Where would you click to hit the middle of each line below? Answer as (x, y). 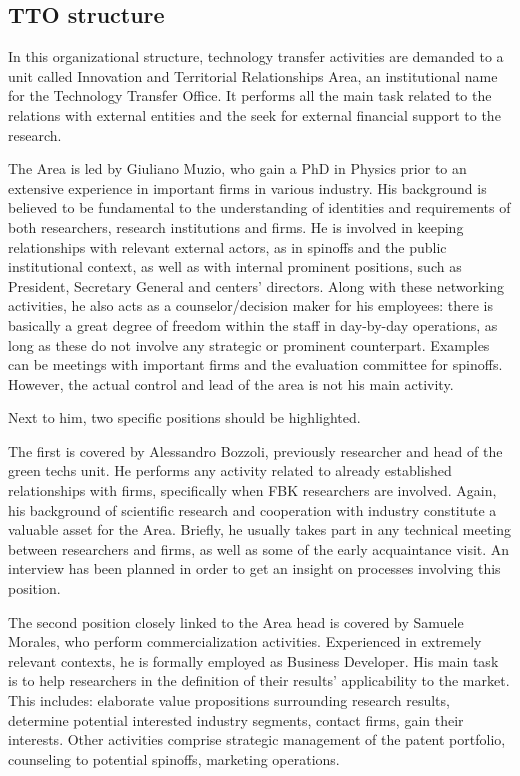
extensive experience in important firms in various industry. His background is (247, 187)
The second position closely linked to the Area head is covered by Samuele (236, 621)
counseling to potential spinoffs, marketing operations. (174, 758)
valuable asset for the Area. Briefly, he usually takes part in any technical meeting (260, 529)
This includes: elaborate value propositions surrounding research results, (229, 700)
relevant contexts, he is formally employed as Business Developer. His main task (253, 660)
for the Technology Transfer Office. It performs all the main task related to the (250, 95)
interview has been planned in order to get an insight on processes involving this (254, 568)
